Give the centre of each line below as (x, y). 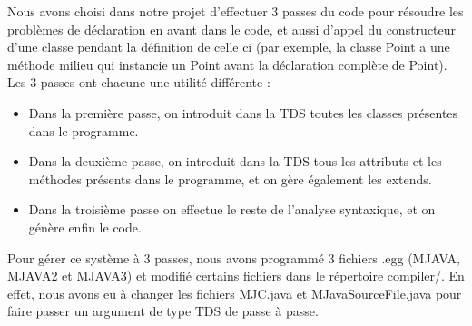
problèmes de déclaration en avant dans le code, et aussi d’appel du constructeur (232, 29)
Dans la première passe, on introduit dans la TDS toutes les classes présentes (243, 112)
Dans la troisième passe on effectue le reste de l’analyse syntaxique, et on (232, 209)
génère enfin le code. (85, 227)
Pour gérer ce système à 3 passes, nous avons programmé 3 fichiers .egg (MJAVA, (234, 257)
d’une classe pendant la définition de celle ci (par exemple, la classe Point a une (229, 47)
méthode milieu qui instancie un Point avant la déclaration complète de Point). (227, 64)
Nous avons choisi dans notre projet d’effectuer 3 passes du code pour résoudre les (236, 11)
